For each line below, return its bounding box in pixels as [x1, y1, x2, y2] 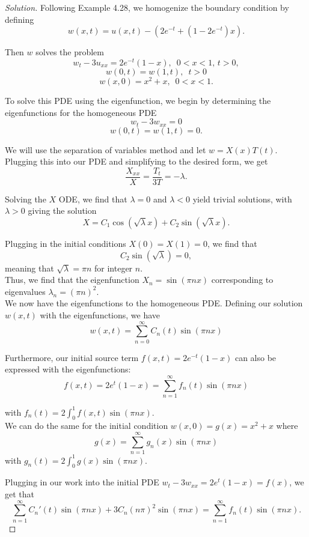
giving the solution [28, 204, 97, 217]
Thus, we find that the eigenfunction [5, 273, 139, 286]
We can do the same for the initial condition [5, 419, 168, 432]
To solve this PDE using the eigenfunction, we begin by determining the [5, 94, 271, 106]
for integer [94, 261, 133, 274]
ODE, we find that [58, 192, 127, 205]
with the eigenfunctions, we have [40, 308, 161, 321]
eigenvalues [5, 285, 46, 297]
